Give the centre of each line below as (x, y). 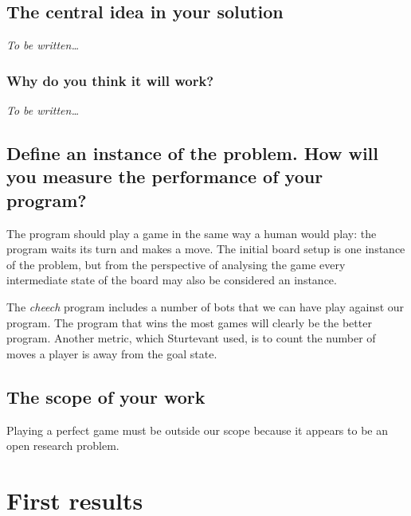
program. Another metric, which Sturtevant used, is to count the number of (191, 338)
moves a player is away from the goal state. (112, 353)
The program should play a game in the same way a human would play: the (192, 233)
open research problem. (63, 446)
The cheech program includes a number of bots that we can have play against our (205, 306)
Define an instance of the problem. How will (193, 153)
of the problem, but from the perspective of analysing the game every (176, 264)
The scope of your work (106, 396)
